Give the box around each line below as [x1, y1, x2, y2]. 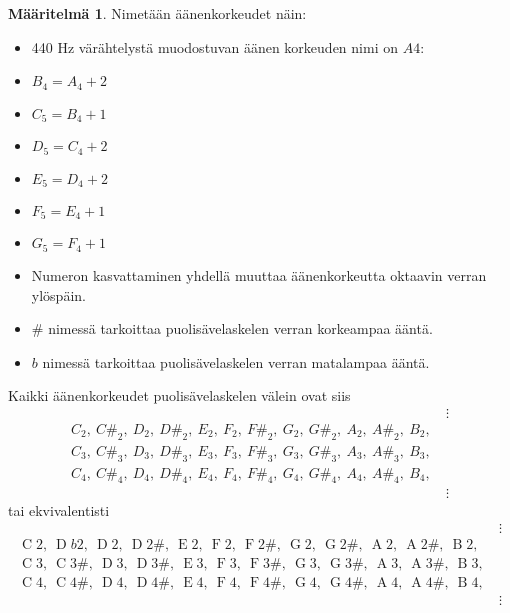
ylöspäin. [31, 284, 86, 305]
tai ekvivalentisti [8, 500, 110, 521]
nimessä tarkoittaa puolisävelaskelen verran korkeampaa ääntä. [48, 318, 433, 339]
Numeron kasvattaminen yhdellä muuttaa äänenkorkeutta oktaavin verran [31, 264, 487, 285]
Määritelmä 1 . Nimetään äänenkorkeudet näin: [8, 3, 307, 23]
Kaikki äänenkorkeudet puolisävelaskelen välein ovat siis [8, 385, 351, 406]
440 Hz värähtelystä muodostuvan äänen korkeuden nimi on [31, 36, 398, 57]
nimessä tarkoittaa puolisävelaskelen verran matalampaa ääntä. [42, 351, 430, 372]
